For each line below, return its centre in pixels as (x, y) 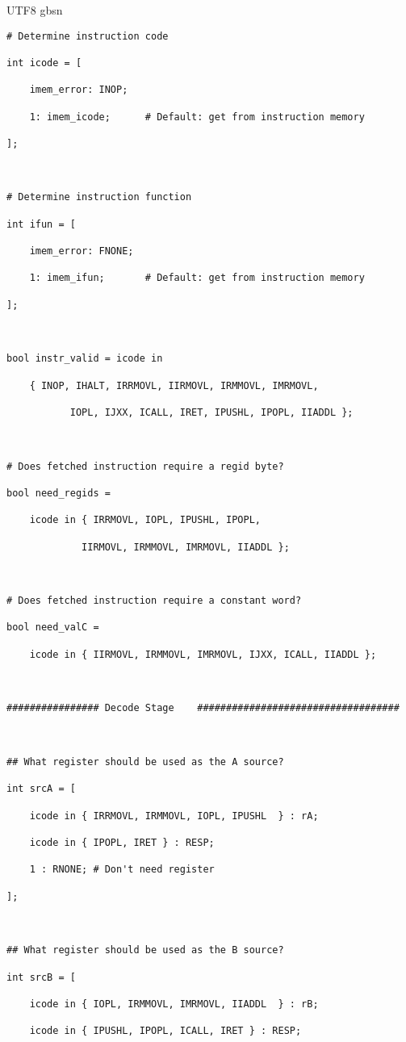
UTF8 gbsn (35, 10)
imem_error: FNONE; (82, 251)
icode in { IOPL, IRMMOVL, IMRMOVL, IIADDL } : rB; (174, 1004)
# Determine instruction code (88, 36)
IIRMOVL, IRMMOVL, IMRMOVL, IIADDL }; (186, 547)
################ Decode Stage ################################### (203, 708)
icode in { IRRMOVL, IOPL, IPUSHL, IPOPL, (145, 520)
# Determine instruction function (99, 197)
